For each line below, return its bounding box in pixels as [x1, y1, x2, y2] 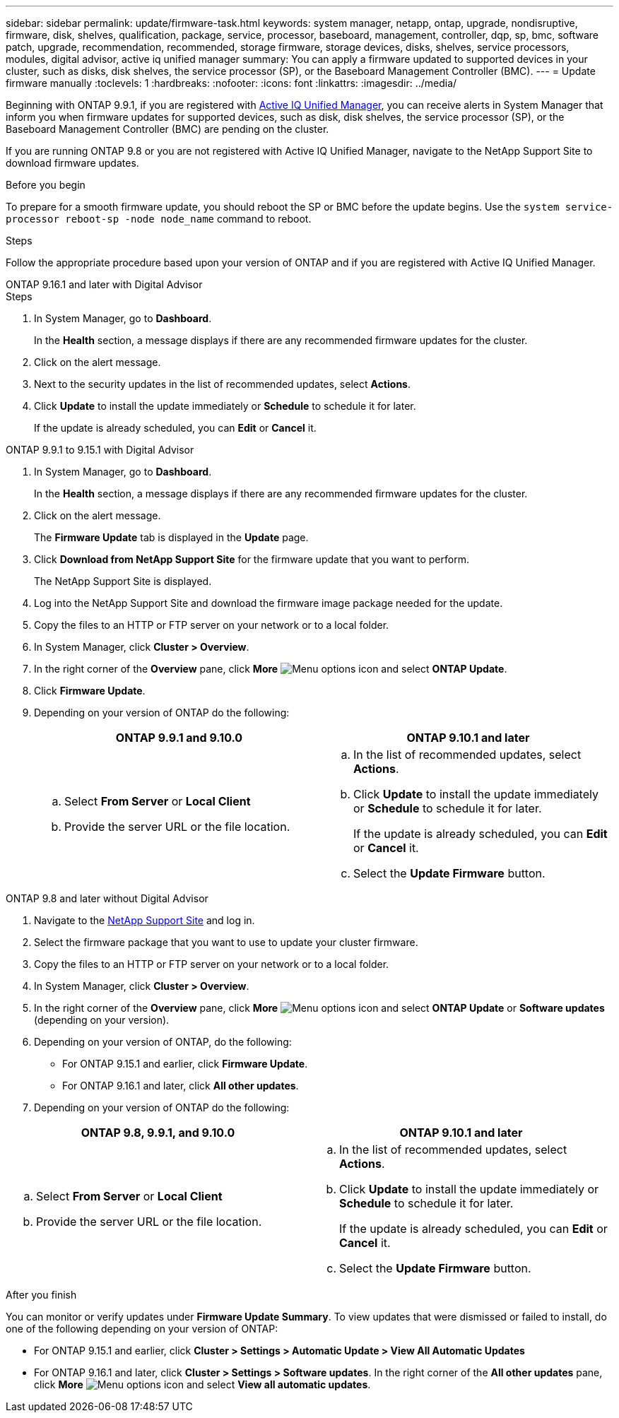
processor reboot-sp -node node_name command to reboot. [6, 213, 312, 225]
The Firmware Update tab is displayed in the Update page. [34, 531, 309, 543]
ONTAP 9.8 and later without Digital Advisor [6, 892, 208, 904]
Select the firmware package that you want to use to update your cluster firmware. [34, 936, 418, 948]
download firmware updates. [6, 157, 139, 169]
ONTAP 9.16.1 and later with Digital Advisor [6, 278, 203, 290]
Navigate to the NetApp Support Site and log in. [34, 914, 255, 926]
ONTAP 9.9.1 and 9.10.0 [115, 731, 243, 745]
